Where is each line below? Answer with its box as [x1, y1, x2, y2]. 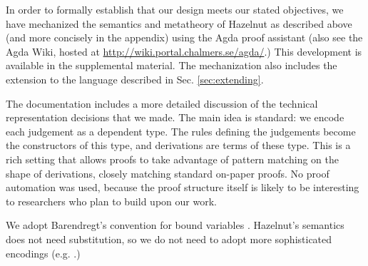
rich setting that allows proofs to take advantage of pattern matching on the [6, 151, 339, 166]
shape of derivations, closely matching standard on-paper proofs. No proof [6, 165, 329, 180]
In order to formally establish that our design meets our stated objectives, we [6, 2, 344, 16]
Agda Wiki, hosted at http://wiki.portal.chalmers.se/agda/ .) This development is [6, 44, 362, 58]
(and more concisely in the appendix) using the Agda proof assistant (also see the [6, 30, 363, 45]
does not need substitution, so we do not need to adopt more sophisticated [6, 231, 332, 246]
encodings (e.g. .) [6, 245, 81, 260]
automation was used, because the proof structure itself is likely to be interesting [6, 180, 359, 195]
